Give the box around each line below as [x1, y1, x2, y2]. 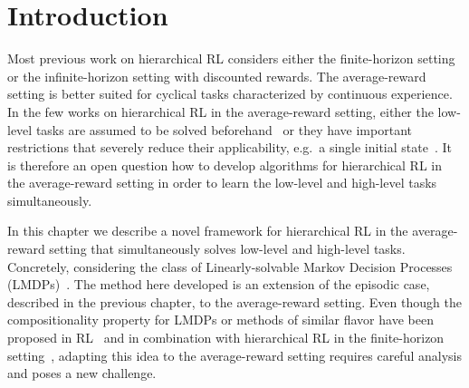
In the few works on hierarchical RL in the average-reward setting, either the [7, 102, 434, 121]
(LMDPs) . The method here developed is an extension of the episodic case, [7, 275, 430, 294]
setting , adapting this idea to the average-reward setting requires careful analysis [7, 345, 462, 364]
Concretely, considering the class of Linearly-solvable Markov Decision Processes [7, 257, 453, 276]
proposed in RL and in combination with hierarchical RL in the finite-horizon [7, 328, 445, 347]
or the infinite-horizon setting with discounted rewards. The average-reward [7, 66, 426, 85]
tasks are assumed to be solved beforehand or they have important [35, 120, 412, 139]
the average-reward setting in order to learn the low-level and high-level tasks [7, 173, 437, 192]
